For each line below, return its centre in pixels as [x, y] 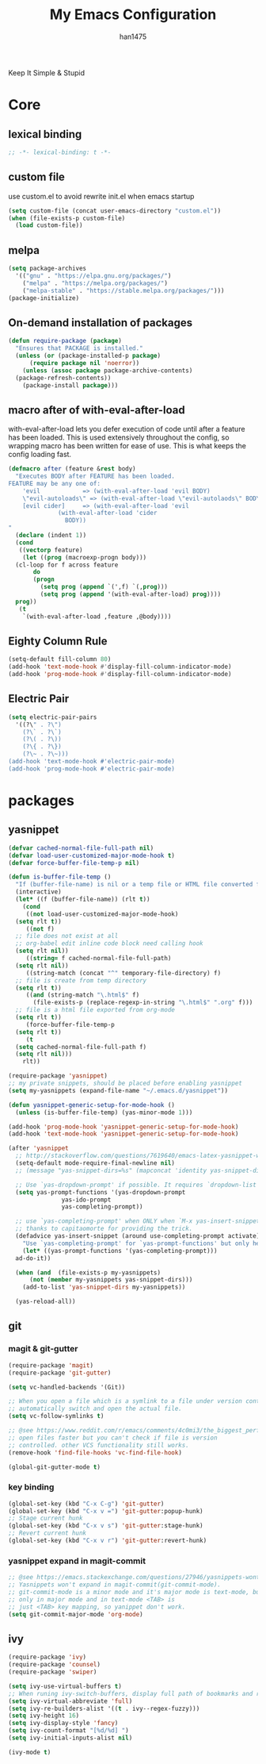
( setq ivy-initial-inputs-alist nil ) [70, 1738]
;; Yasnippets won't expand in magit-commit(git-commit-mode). [115, 1585]
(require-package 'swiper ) [53, 1672]
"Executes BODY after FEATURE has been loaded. [95, 477]
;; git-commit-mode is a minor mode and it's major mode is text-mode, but [136, 1592]
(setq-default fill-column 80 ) [60, 659]
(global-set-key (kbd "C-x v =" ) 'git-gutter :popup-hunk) [106, 1511]
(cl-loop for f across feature [67, 565]
